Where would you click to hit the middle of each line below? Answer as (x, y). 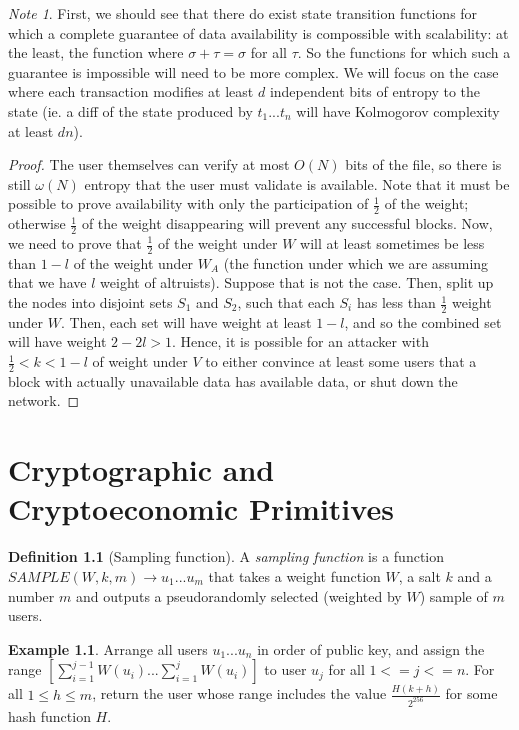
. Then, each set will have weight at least (186, 321)
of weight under (140, 361)
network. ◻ (44, 400)
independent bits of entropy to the (375, 91)
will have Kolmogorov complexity (398, 110)
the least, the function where (96, 52)
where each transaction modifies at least (131, 91)
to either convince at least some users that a (341, 361)
